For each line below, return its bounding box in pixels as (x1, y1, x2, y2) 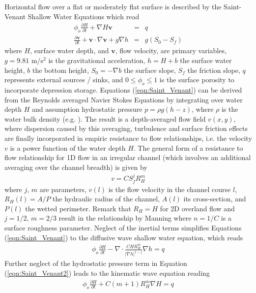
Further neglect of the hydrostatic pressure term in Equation (4, 258, 187, 268)
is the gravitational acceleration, (48, 55, 145, 65)
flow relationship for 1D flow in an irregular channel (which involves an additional (4, 152, 251, 163)
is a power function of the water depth (10, 142, 126, 153)
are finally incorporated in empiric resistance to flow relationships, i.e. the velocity (4, 132, 252, 143)
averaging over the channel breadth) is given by (4, 162, 147, 172)
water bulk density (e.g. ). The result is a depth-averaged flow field (4, 113, 206, 124)
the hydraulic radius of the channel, (53, 194, 160, 204)
